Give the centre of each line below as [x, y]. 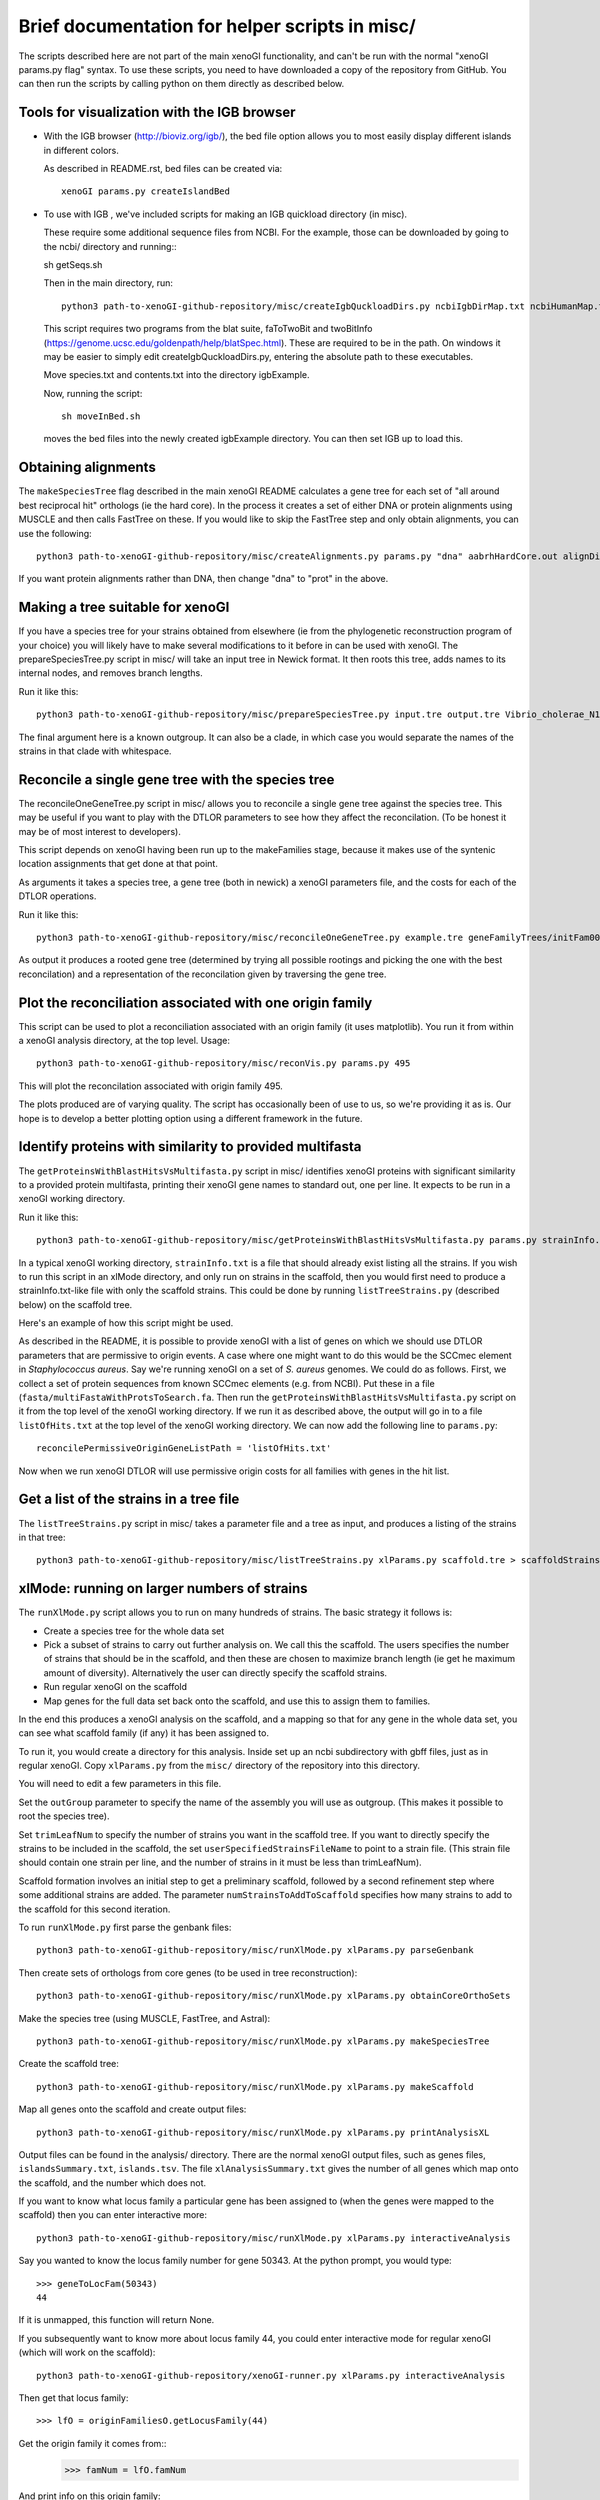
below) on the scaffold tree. [75, 1304]
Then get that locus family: [73, 2397]
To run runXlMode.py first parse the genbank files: [125, 1927]
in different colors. [81, 150]
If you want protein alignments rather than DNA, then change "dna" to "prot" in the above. [203, 579]
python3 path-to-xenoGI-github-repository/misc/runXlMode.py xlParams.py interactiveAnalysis [273, 2238]
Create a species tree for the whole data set [134, 1631]
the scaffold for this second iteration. [94, 1909]
